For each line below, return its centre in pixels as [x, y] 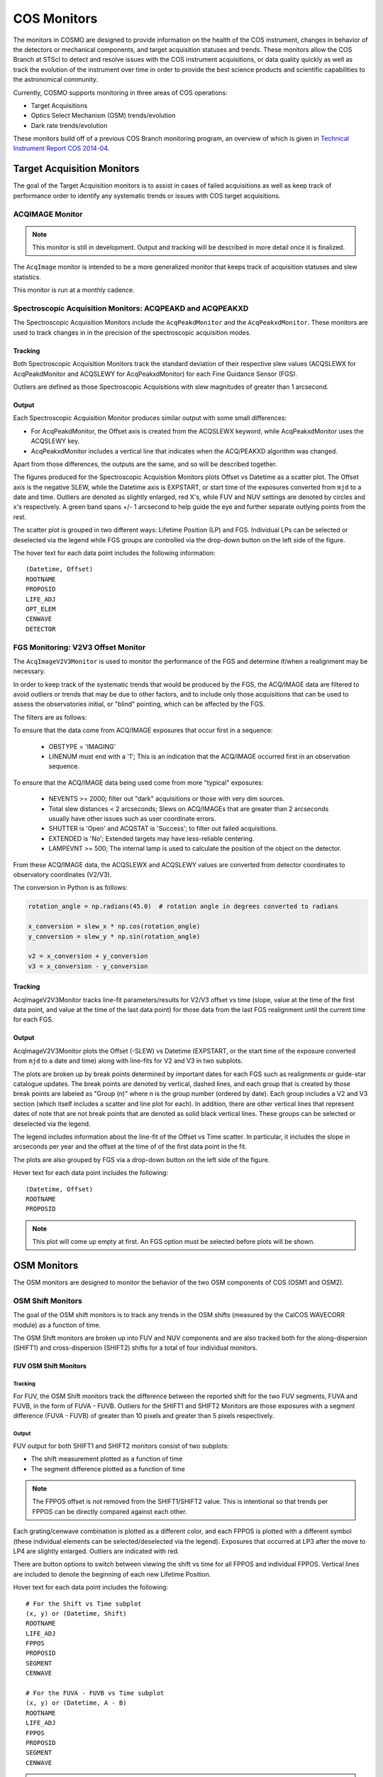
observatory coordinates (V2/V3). [62, 874]
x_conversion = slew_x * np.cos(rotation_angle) [114, 927]
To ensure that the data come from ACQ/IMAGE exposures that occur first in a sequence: [143, 730]
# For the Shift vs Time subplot [84, 1604]
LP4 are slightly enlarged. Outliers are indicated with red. [96, 1551]
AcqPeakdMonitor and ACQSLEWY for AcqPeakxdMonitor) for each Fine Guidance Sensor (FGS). [155, 374]
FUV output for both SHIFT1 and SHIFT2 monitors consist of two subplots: [121, 1446]
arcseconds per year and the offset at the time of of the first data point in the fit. [130, 1147]
